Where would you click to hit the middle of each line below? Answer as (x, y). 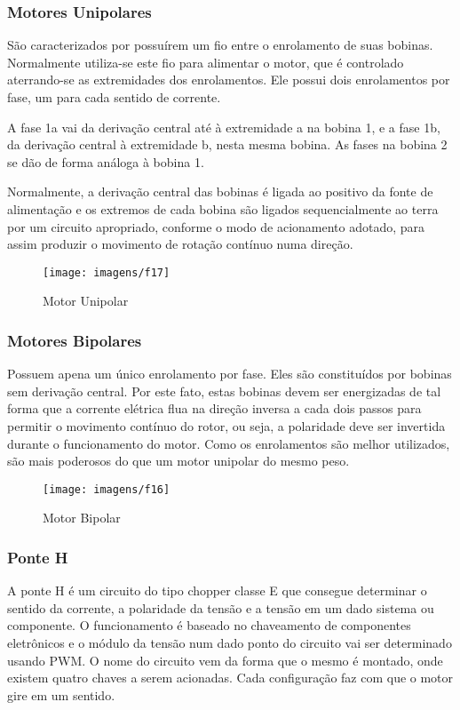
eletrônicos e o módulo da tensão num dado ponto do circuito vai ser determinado (230, 643)
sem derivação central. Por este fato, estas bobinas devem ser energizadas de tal (224, 391)
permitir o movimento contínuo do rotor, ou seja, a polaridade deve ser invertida (226, 426)
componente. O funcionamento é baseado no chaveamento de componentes (209, 625)
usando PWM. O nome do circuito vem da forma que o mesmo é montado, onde (225, 660)
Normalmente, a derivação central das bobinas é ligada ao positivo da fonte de (220, 191)
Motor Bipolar (82, 518)
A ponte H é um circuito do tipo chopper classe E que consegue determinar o (217, 590)
